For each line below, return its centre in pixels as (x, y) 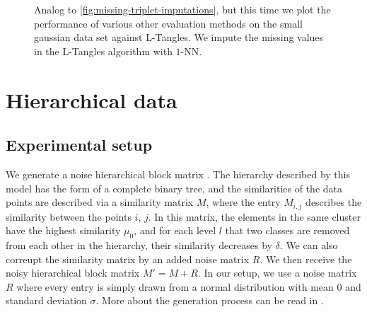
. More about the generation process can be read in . (210, 300)
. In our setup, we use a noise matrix (277, 273)
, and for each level (175, 230)
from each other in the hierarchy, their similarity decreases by (139, 244)
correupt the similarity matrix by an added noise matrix (128, 259)
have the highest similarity (63, 230)
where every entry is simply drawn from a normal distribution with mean (175, 286)
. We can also (309, 244)
